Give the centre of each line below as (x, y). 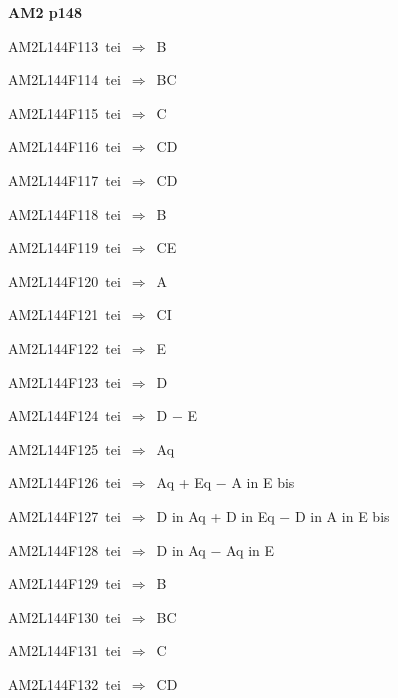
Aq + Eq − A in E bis (225, 482)
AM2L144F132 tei (64, 683)
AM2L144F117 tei (64, 179)
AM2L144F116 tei (64, 146)
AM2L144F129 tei (64, 583)
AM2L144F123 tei (64, 381)
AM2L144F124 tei (64, 415)
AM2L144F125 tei (64, 448)
